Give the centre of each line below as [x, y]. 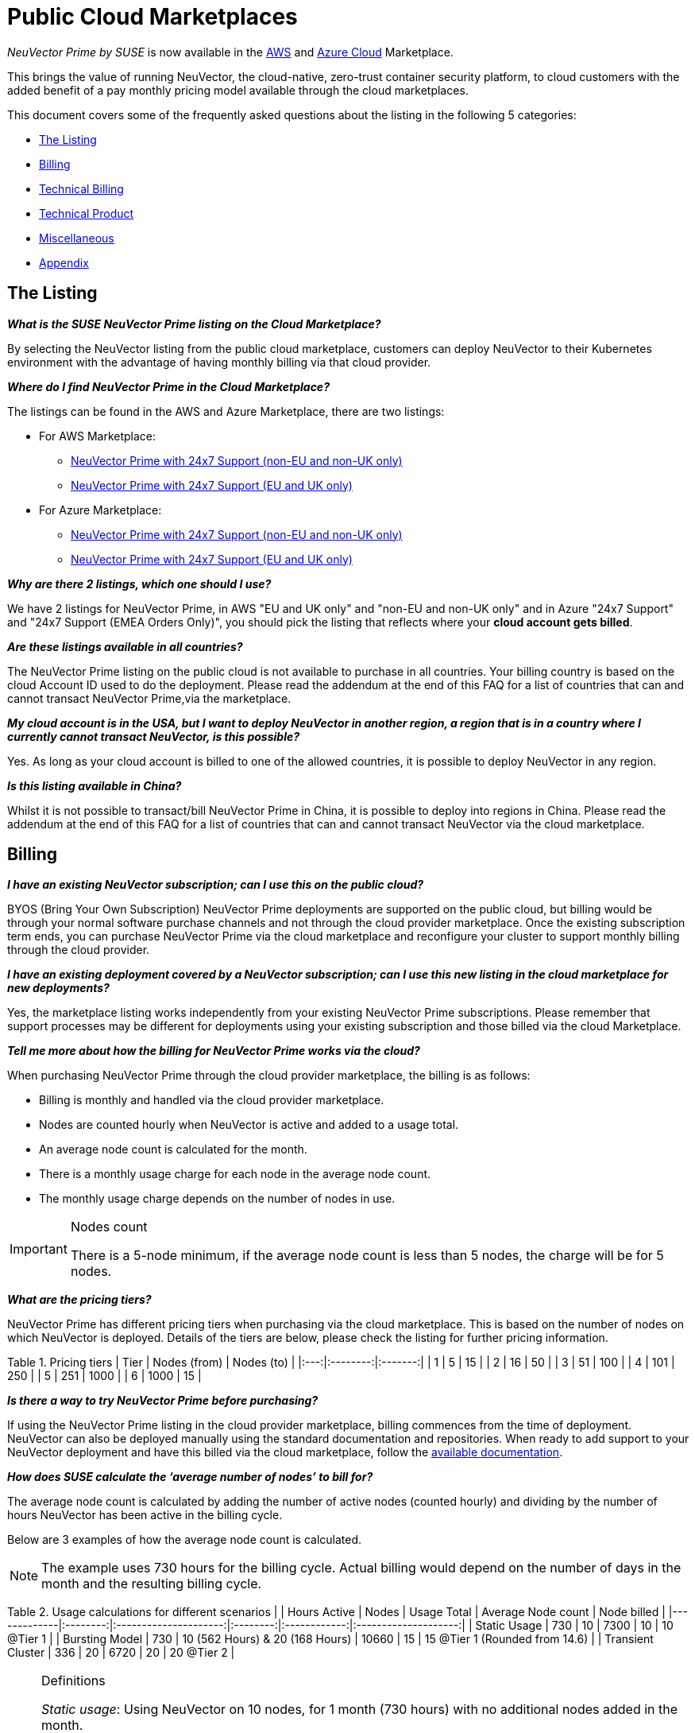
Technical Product [87, 213]
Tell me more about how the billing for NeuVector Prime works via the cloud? [214, 1051]
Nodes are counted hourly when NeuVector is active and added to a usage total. [249, 1125]
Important [39, 1249]
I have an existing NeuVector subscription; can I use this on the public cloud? [216, 885]
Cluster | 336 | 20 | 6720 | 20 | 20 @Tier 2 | [121, 1653]
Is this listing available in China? [95, 785]
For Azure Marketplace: [100, 510]
